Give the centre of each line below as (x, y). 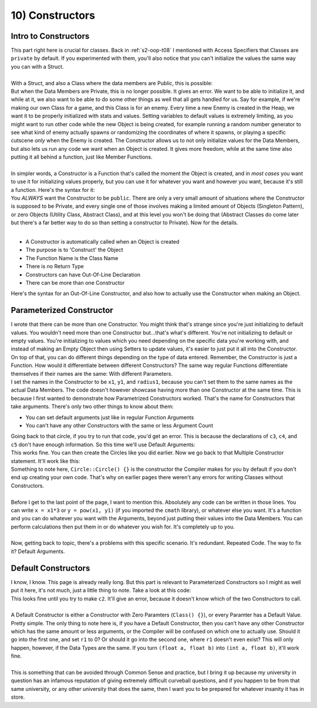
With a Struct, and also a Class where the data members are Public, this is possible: (112, 83)
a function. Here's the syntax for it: (53, 190)
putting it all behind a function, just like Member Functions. (82, 157)
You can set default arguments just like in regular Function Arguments (110, 417)
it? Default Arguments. (38, 551)
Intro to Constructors (50, 36)
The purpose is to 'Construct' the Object (74, 250)
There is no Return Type (55, 267)
